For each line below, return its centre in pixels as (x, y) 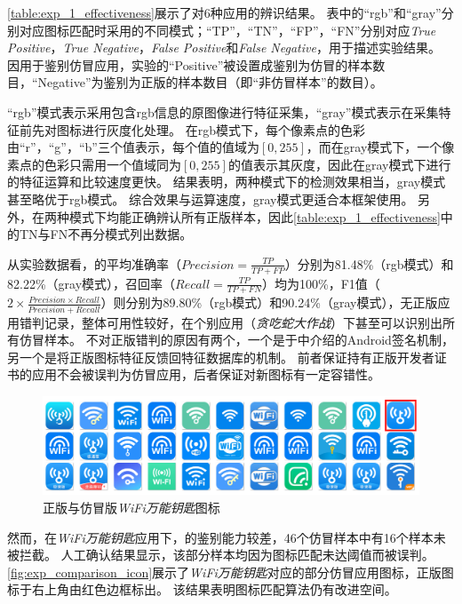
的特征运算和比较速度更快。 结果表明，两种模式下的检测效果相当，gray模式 (227, 182)
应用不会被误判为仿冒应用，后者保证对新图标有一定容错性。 (206, 374)
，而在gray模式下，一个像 (380, 147)
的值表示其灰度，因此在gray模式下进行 (339, 164)
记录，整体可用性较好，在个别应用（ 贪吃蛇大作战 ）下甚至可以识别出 (243, 322)
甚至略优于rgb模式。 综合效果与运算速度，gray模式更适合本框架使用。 (211, 199)
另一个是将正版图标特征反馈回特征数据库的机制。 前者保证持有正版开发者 (221, 357)
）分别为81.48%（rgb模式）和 (369, 263)
